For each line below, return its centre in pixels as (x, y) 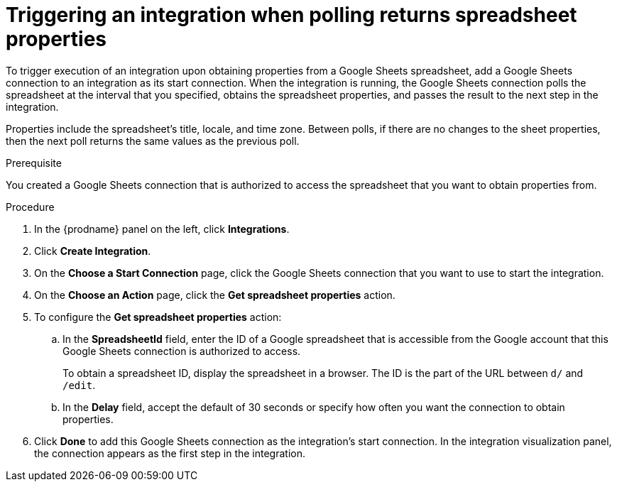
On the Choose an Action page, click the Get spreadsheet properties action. (215, 295)
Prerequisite (34, 163)
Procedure (30, 207)
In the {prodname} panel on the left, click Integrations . (162, 229)
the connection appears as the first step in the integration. (170, 453)
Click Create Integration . (93, 251)
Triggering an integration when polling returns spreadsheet (291, 15)
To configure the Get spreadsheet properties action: (158, 317)
